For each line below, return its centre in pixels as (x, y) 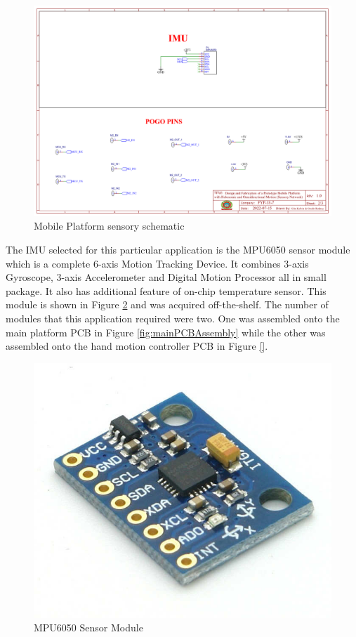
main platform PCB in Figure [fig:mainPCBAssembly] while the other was (166, 332)
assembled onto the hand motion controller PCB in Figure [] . (137, 346)
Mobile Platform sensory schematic (109, 226)
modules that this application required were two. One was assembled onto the (173, 318)
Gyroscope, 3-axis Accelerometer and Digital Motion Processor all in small (166, 277)
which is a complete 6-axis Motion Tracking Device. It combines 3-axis (157, 263)
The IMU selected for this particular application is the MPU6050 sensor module (178, 249)
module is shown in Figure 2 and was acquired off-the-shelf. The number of (167, 304)
